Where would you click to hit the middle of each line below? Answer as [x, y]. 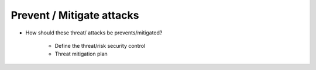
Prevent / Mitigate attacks [75, 15]
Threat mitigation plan [81, 54]
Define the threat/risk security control [100, 45]
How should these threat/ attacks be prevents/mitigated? [94, 33]
